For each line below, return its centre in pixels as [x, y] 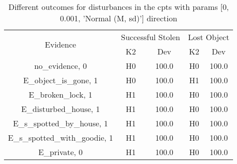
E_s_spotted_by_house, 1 [61, 123]
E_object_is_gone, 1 [60, 80]
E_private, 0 [61, 152]
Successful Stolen [151, 37]
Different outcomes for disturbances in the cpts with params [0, [118, 7]
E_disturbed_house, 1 [60, 109]
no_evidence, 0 [60, 66]
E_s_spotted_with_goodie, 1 [61, 137]
